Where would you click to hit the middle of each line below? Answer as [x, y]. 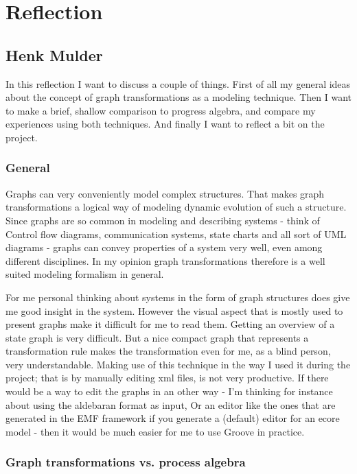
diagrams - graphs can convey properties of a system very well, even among [164, 247]
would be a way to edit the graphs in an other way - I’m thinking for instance [169, 391]
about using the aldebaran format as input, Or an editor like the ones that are [171, 404]
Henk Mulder [54, 55]
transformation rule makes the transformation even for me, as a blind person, [168, 351]
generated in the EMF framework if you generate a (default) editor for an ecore [173, 418]
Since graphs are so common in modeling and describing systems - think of [163, 220]
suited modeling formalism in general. [85, 274]
